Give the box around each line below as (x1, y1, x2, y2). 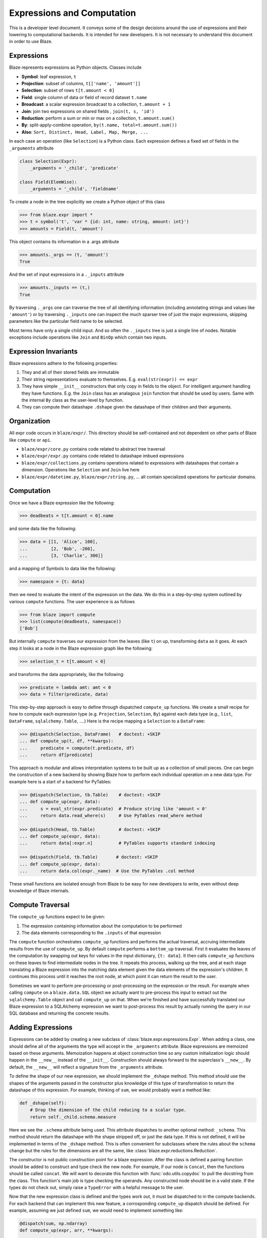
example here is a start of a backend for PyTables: (9, 778, 112, 784)
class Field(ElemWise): (19, 179, 78, 185)
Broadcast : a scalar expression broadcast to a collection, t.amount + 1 (21, 102, 171, 107)
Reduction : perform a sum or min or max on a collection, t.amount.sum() (21, 115, 175, 121)
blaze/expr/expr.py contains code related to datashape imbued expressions (21, 453, 184, 459)
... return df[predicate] (19, 752, 93, 758)
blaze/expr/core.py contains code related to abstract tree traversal (21, 446, 166, 452)
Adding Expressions (9, 1023, 73, 1032)
